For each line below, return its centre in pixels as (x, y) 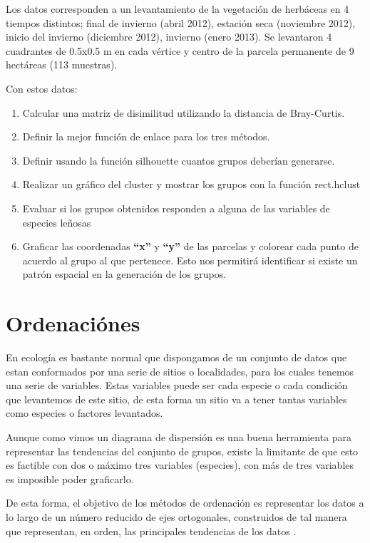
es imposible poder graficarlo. (70, 479)
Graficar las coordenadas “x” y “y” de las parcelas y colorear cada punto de (190, 246)
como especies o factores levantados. (84, 413)
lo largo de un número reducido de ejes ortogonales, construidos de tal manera (176, 516)
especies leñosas (57, 222)
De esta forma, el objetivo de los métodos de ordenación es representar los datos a (185, 503)
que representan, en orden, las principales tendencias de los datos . (151, 531)
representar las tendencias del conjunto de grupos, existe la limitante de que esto (182, 451)
